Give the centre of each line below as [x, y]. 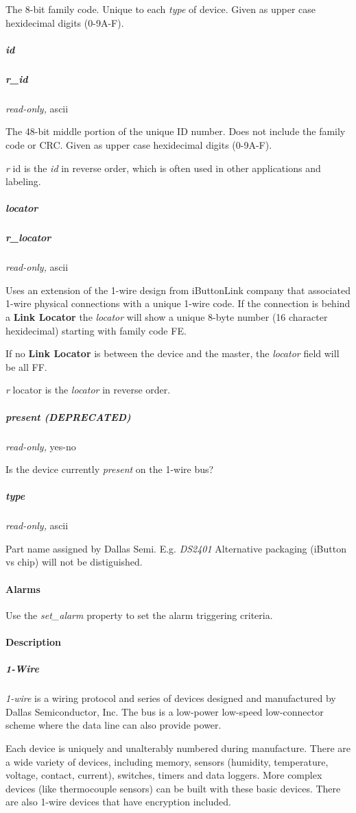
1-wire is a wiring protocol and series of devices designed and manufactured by [171, 698]
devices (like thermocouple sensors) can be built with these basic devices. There [173, 788]
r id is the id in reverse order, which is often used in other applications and [163, 168]
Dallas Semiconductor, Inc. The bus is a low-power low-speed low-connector [165, 711]
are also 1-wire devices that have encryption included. [118, 802]
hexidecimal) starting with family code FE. [96, 330]
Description [34, 642]
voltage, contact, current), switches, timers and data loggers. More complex [164, 775]
